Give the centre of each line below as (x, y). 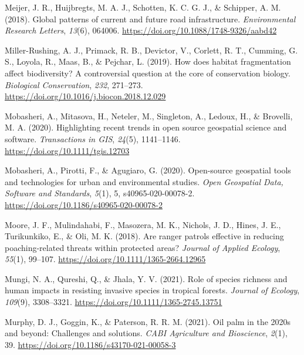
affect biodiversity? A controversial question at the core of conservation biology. (148, 73)
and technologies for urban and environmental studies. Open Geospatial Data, (144, 181)
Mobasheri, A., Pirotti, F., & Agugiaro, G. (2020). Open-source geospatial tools (148, 170)
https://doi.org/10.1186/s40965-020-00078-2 (84, 204)
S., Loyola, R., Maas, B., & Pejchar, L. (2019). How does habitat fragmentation (148, 61)
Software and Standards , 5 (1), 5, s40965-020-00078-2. (100, 193)
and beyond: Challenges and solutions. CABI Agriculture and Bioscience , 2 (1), (146, 333)
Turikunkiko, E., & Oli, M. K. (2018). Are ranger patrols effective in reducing (144, 236)
